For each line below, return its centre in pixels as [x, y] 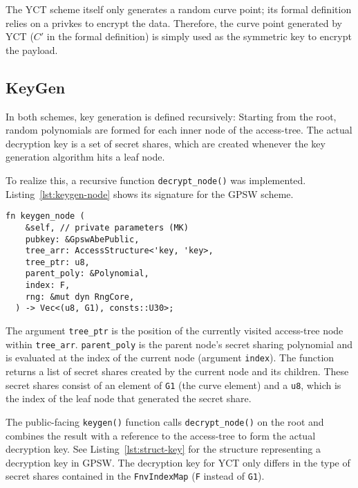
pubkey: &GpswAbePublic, [82, 239]
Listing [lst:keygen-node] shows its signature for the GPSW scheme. [150, 193]
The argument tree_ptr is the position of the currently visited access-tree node [175, 331]
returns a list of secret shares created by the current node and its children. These [177, 371]
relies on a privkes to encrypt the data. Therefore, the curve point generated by [174, 22]
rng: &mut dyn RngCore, [80, 297]
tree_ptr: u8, [57, 262]
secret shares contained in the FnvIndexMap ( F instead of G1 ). [135, 476]
